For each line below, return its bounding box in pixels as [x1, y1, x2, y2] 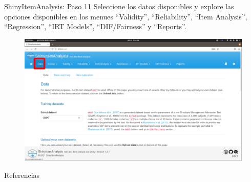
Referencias [4, 169, 40, 180]
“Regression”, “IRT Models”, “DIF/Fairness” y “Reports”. [4, 21, 186, 32]
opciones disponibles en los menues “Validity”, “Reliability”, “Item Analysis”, [4, 11, 247, 21]
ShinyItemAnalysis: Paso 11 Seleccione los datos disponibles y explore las [4, 1, 234, 11]
